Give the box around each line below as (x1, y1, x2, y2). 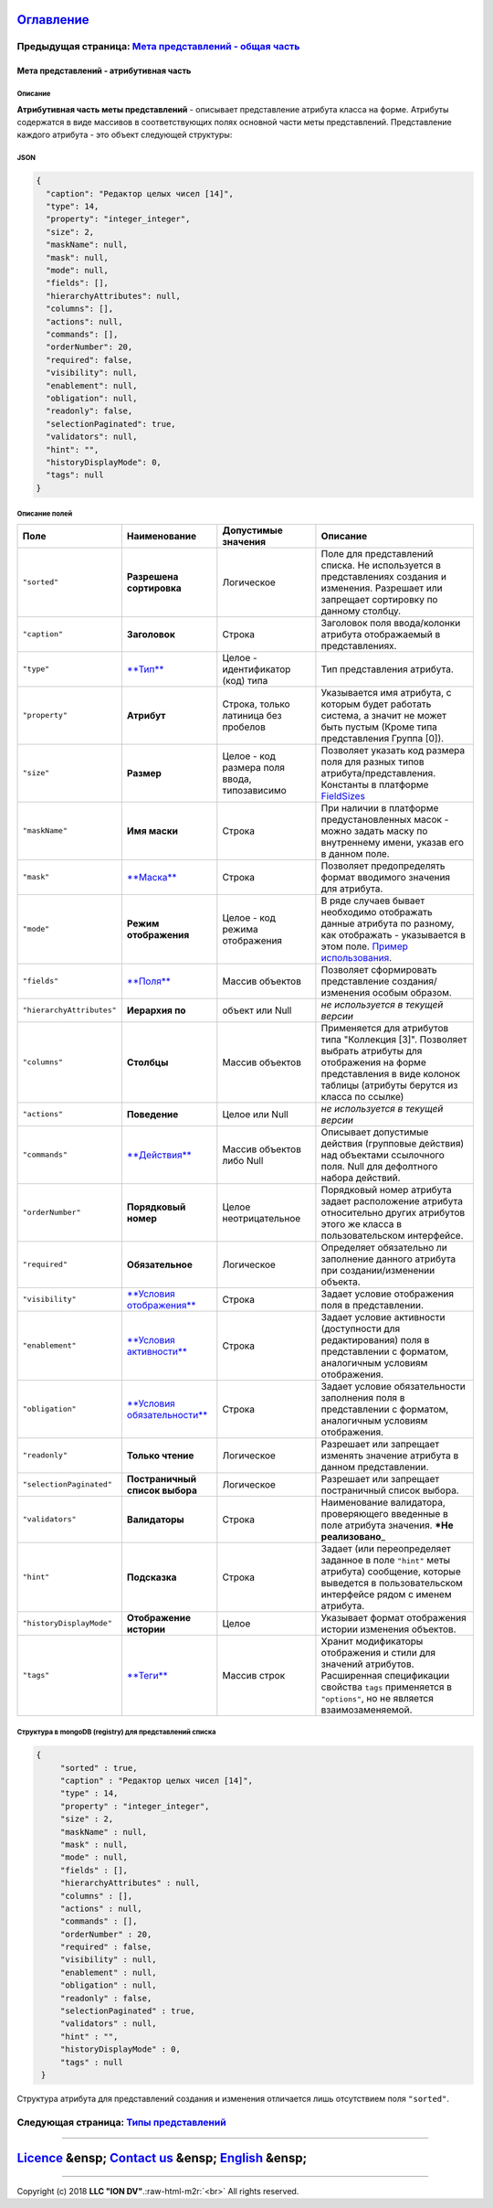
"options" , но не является (320, 1691, 434, 1704)
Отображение (126, 1611, 192, 1624)
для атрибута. (320, 882, 383, 895)
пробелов (222, 720, 267, 733)
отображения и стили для (320, 1646, 436, 1659)
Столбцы (126, 1056, 169, 1069)
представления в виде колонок (320, 1067, 461, 1080)
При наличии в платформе (320, 801, 439, 814)
